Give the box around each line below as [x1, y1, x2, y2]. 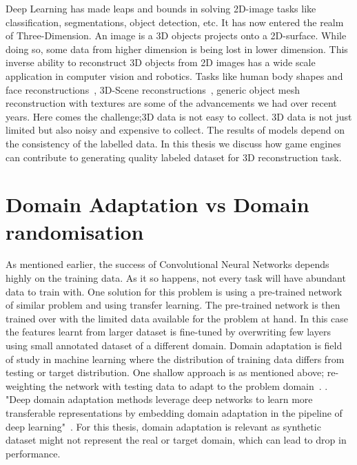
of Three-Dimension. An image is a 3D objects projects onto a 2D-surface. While [6, 28, 347, 43]
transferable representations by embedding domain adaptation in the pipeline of [6, 405, 343, 420]
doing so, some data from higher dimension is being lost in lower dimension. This [6, 41, 348, 56]
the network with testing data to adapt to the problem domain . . [48, 378, 328, 393]
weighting [6, 378, 46, 393]
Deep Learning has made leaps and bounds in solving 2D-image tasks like [6, 1, 316, 15]
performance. [6, 446, 61, 460]
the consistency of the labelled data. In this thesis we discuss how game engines [6, 136, 341, 150]
